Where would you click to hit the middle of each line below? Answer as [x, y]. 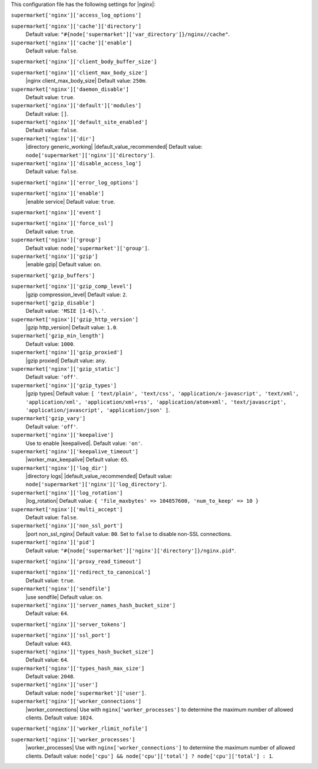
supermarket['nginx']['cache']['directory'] [76, 26]
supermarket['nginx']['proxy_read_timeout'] [76, 562]
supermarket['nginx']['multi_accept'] [67, 509]
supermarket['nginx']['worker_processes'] [73, 739]
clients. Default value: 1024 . [59, 718]
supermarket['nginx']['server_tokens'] [68, 624]
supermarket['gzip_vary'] [48, 418]
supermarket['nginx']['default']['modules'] [76, 106]
